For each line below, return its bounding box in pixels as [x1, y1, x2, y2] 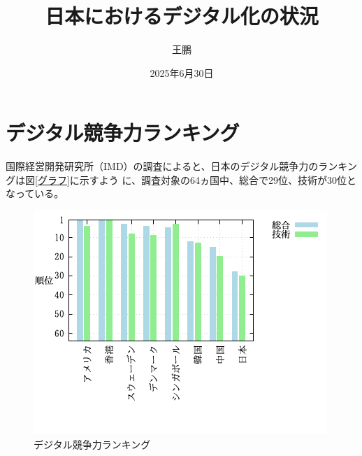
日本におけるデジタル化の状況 [45, 1, 319, 30]
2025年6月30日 [150, 65, 214, 80]
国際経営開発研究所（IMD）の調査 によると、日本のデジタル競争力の [6, 159, 319, 173]
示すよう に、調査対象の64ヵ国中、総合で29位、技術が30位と [79, 172, 357, 187]
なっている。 [6, 186, 64, 201]
